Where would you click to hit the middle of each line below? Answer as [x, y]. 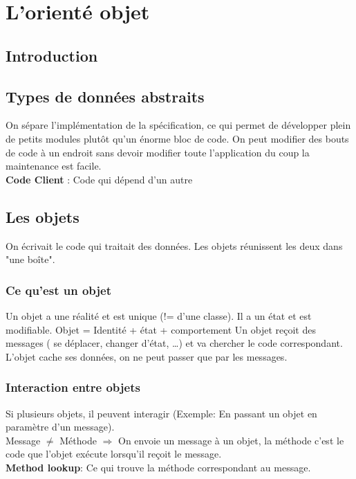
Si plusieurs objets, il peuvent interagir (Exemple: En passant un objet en [161, 413]
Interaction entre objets [73, 387]
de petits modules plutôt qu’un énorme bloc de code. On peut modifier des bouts [177, 138]
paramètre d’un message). [60, 427]
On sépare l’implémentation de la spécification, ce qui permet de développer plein [178, 125]
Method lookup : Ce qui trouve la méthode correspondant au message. [158, 467]
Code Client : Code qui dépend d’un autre [99, 179]
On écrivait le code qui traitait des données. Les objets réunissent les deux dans [174, 245]
